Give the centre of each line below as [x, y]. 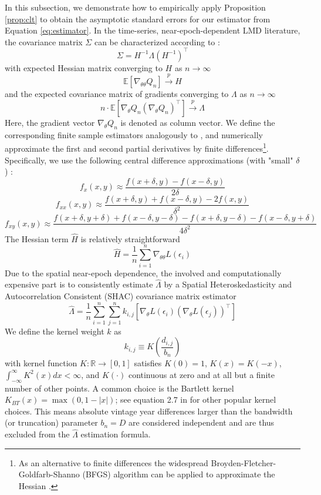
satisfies [148, 363]
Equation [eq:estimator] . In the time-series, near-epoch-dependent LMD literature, [153, 30]
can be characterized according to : [157, 41]
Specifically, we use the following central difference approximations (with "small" [149, 160]
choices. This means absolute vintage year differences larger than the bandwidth [149, 411]
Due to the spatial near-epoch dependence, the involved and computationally [143, 272]
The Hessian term [37, 238]
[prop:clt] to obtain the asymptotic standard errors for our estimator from [138, 19]
